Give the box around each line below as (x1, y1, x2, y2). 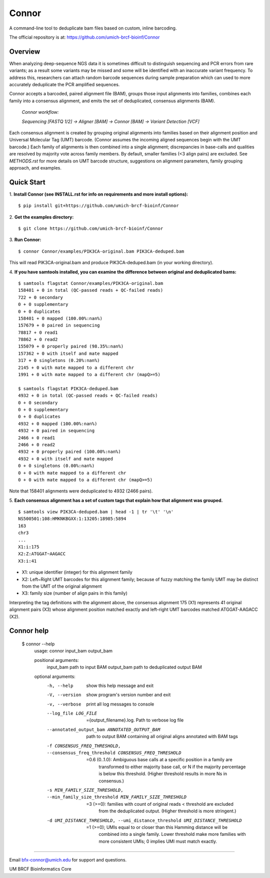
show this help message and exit (86, 682, 153, 688)
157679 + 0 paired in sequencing (18, 322, 100, 328)
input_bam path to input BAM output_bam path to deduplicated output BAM (46, 664, 202, 670)
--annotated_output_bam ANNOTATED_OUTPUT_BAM (46, 727, 160, 732)
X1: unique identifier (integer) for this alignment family (21, 569, 132, 575)
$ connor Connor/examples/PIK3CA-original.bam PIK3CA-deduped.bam (18, 248, 184, 254)
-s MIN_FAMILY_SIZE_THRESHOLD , (46, 787, 123, 793)
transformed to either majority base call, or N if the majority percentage (98, 764, 246, 770)
